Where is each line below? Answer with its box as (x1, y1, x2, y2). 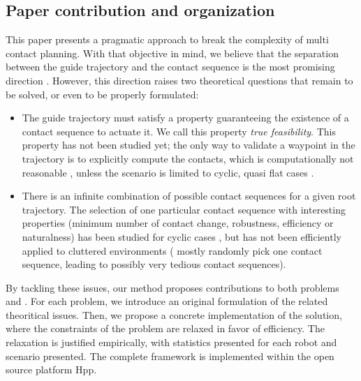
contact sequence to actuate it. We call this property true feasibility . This (22, 124, 336, 138)
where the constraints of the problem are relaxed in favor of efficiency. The (6, 321, 325, 336)
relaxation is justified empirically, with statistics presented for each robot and (6, 335, 337, 350)
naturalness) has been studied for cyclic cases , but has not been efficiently (22, 229, 341, 244)
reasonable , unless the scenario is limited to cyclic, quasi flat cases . (22, 165, 314, 179)
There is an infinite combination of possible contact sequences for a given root (22, 188, 356, 203)
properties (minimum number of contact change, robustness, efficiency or (22, 216, 334, 230)
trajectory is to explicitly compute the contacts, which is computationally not (22, 151, 354, 165)
